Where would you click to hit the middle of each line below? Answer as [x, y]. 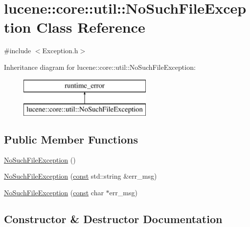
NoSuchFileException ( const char [54, 193]
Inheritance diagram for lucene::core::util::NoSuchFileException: [100, 67]
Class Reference [91, 27]
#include [18, 51]
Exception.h [60, 51]
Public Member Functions [71, 139]
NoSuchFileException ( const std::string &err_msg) [80, 176]
